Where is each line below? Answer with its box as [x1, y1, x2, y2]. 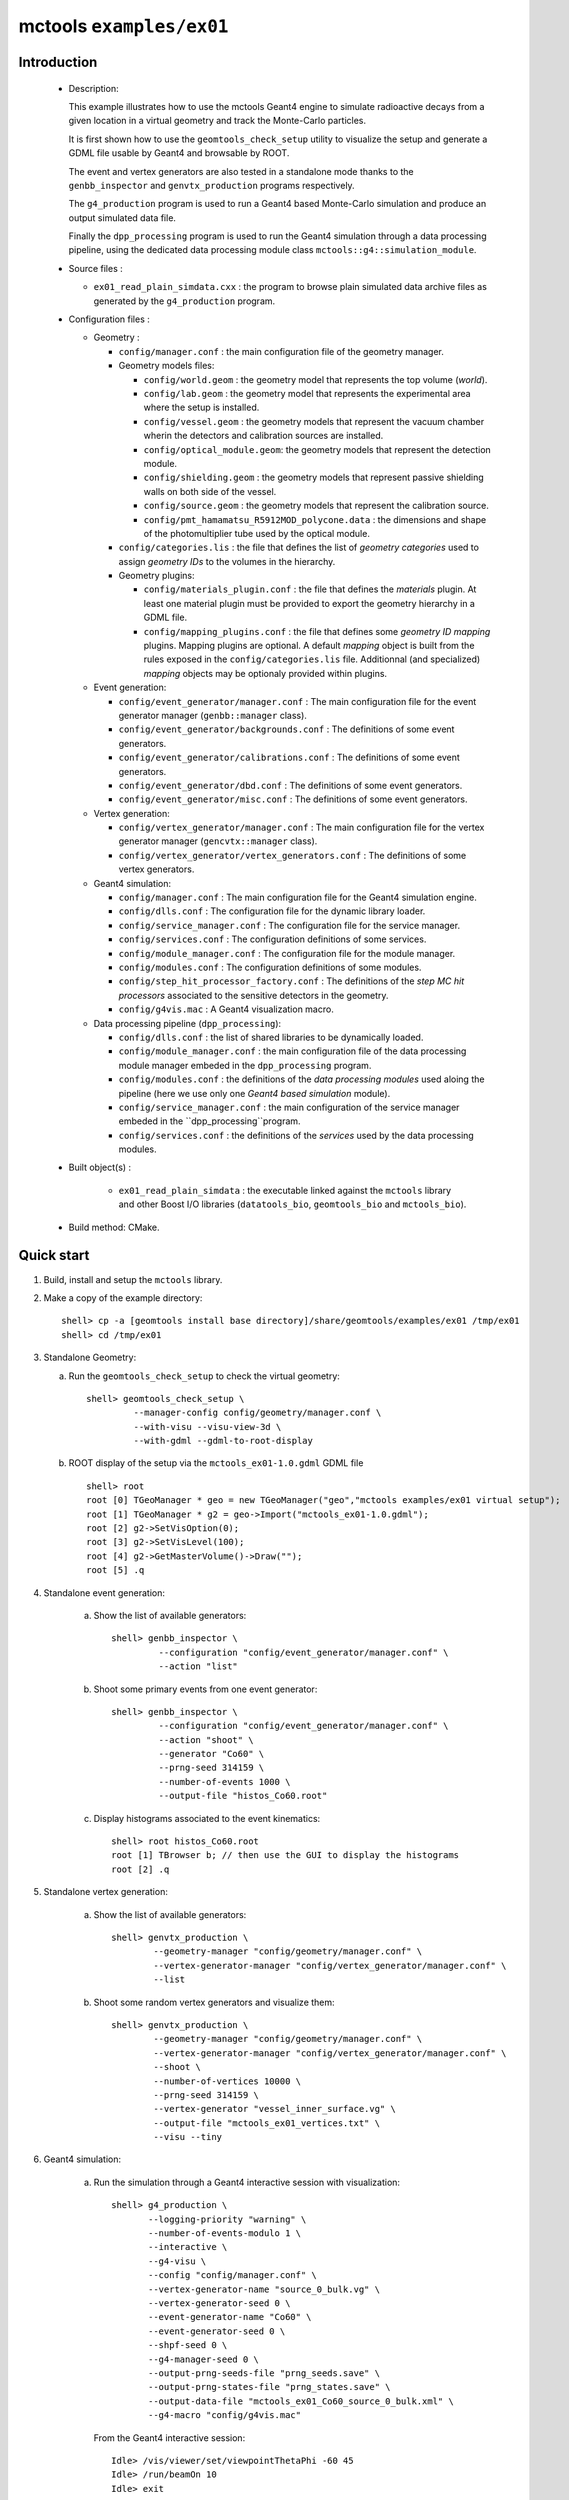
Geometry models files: [118, 360, 215, 372]
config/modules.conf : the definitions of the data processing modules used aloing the [118, 1073, 485, 1085]
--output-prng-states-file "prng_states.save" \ [148, 2381, 391, 2393]
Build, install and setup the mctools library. [43, 1273, 223, 1285]
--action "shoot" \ [158, 1734, 254, 1745]
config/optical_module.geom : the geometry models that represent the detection [143, 443, 492, 455]
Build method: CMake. [68, 1221, 160, 1233]
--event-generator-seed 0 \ [148, 2325, 286, 2337]
